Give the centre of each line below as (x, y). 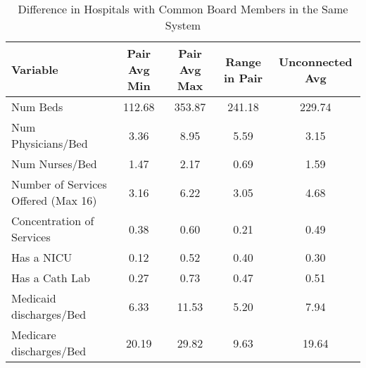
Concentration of (53, 221)
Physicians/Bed (50, 143)
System (183, 25)
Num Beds (37, 107)
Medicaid (34, 298)
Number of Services (59, 184)
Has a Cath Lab (51, 278)
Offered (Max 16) (54, 200)
